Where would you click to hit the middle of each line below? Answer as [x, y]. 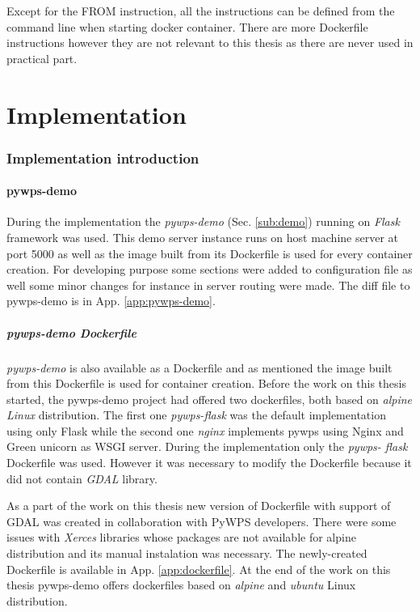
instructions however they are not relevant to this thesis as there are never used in [210, 42]
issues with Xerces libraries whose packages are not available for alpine [181, 537]
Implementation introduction [103, 157]
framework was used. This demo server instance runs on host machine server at [202, 237]
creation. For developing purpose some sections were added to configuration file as [210, 269]
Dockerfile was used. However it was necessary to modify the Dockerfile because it [209, 463]
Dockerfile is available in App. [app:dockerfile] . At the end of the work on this [199, 569]
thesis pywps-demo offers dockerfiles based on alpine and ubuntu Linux [181, 585]
